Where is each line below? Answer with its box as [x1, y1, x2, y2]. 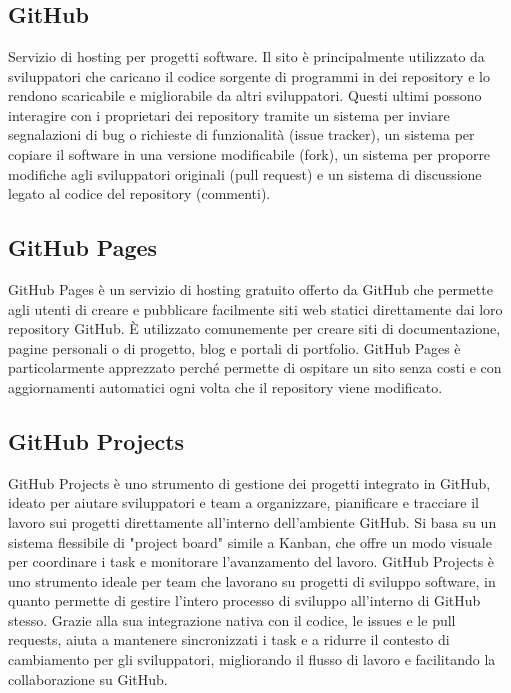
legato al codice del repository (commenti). [8, 183, 271, 204]
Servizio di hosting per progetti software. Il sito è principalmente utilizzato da [8, 46, 485, 66]
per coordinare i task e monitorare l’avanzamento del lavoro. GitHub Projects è [8, 551, 495, 572]
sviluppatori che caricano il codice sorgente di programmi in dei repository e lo [8, 65, 490, 86]
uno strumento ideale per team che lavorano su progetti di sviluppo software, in [8, 570, 496, 591]
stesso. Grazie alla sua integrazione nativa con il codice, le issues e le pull [8, 609, 456, 630]
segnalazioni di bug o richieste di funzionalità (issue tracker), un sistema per [8, 124, 475, 145]
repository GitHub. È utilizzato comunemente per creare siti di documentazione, [8, 318, 501, 339]
